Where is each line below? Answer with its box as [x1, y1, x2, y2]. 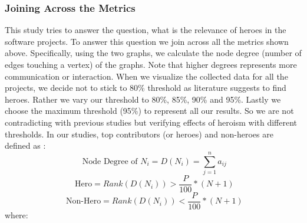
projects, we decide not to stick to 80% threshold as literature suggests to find [5, 81, 286, 94]
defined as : [5, 139, 46, 152]
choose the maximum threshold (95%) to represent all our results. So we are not [5, 104, 294, 117]
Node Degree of [82, 157, 138, 166]
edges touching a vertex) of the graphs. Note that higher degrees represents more [5, 58, 297, 70]
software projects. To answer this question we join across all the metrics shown [5, 35, 289, 47]
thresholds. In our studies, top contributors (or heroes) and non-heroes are [5, 127, 273, 140]
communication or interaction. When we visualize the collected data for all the [5, 70, 288, 82]
